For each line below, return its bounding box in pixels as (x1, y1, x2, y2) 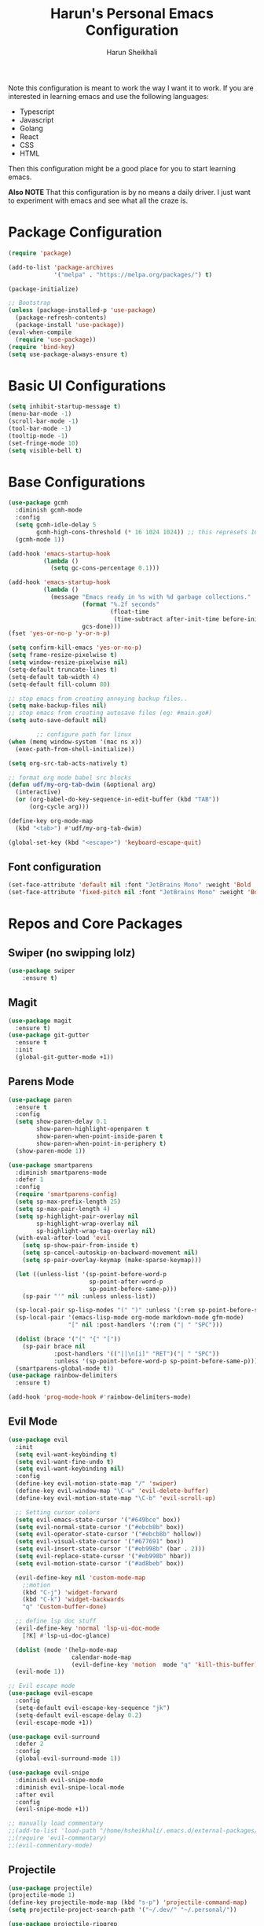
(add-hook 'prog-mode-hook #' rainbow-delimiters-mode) (8, 1393, 192, 1401)
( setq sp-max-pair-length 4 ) (15, 1205, 111, 1212)
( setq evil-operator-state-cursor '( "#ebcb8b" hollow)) (15, 1530, 202, 1539)
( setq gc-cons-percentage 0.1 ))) (49, 564, 159, 572)
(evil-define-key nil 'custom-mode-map (15, 1573, 146, 1582)
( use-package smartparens (8, 1161, 93, 1169)
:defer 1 (15, 1176, 44, 1183)
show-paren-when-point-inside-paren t (36, 1132, 163, 1140)
